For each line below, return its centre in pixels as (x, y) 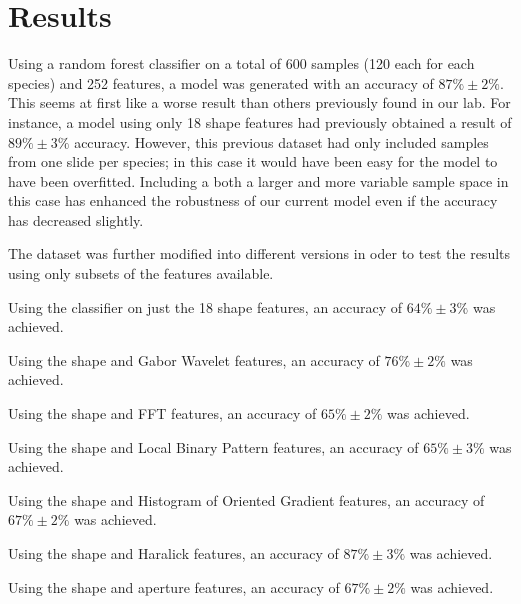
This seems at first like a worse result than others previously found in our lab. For (259, 102)
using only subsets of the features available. (141, 273)
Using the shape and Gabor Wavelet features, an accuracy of (194, 359)
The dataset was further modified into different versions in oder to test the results (259, 253)
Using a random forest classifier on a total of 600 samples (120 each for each (241, 63)
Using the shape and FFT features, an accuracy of (162, 413)
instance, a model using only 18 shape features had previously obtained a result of (260, 121)
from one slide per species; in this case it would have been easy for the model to (253, 161)
